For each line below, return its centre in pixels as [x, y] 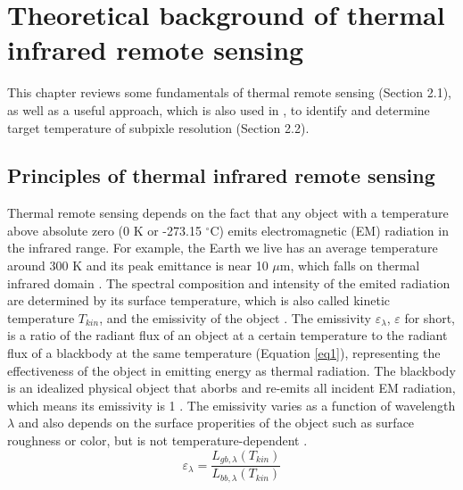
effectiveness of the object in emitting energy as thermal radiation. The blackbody [231, 370]
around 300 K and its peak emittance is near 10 [138, 266]
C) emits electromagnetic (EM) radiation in [329, 230]
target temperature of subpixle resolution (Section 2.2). [158, 127]
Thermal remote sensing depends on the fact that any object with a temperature [228, 213]
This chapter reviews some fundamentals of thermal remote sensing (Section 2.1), [229, 92]
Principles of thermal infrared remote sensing [221, 175]
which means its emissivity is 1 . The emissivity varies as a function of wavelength [231, 405]
